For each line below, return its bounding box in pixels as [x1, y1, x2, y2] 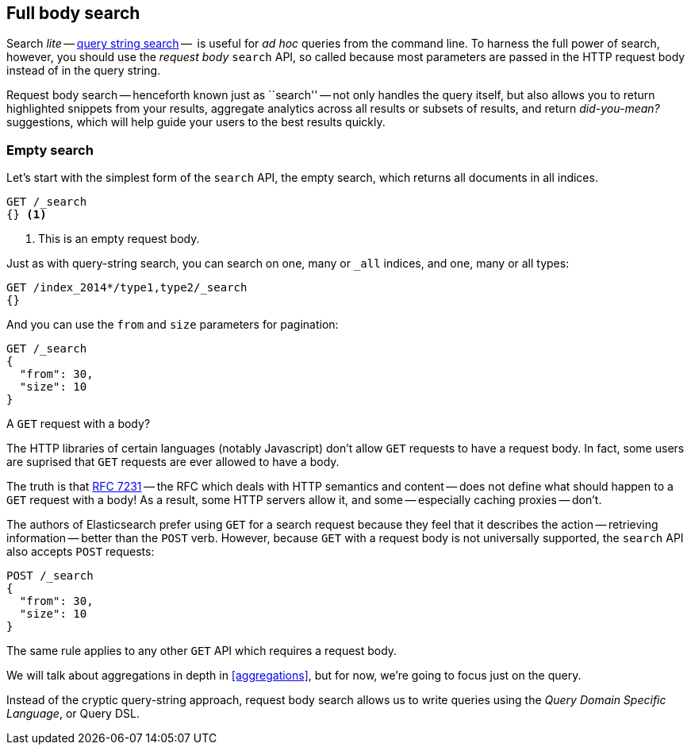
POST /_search [6, 569, 94, 583]
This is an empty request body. [38, 232, 200, 246]
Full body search [6, 3, 140, 23]
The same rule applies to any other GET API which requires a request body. [6, 644, 397, 658]
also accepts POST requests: [6, 545, 155, 559]
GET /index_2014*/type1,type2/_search [6, 281, 248, 295]
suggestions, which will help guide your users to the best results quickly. [6, 115, 386, 129]
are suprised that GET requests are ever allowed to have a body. [6, 455, 340, 469]
